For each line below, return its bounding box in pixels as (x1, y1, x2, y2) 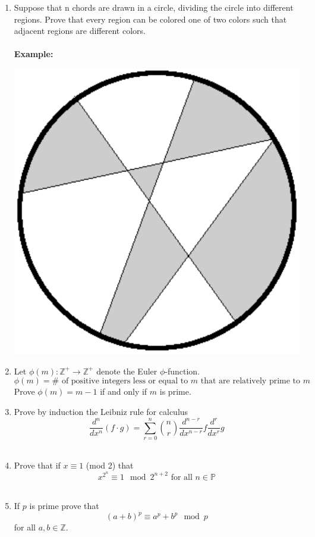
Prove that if (14, 459, 61, 472)
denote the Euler (96, 364, 157, 377)
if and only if (100, 385, 147, 398)
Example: (14, 48, 53, 60)
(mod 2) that (86, 459, 134, 472)
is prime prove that (29, 499, 99, 512)
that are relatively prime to (200, 377, 301, 386)
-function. (165, 364, 200, 377)
